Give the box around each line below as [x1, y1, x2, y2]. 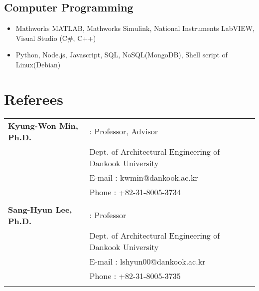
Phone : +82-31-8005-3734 [89, 186, 181, 198]
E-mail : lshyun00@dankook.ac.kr [89, 255, 206, 267]
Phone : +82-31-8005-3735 [89, 270, 181, 282]
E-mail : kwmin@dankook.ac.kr [89, 171, 198, 183]
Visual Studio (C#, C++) [15, 32, 96, 43]
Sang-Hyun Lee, [8, 203, 72, 215]
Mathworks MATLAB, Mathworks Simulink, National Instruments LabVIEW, [15, 23, 255, 33]
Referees [4, 88, 64, 109]
